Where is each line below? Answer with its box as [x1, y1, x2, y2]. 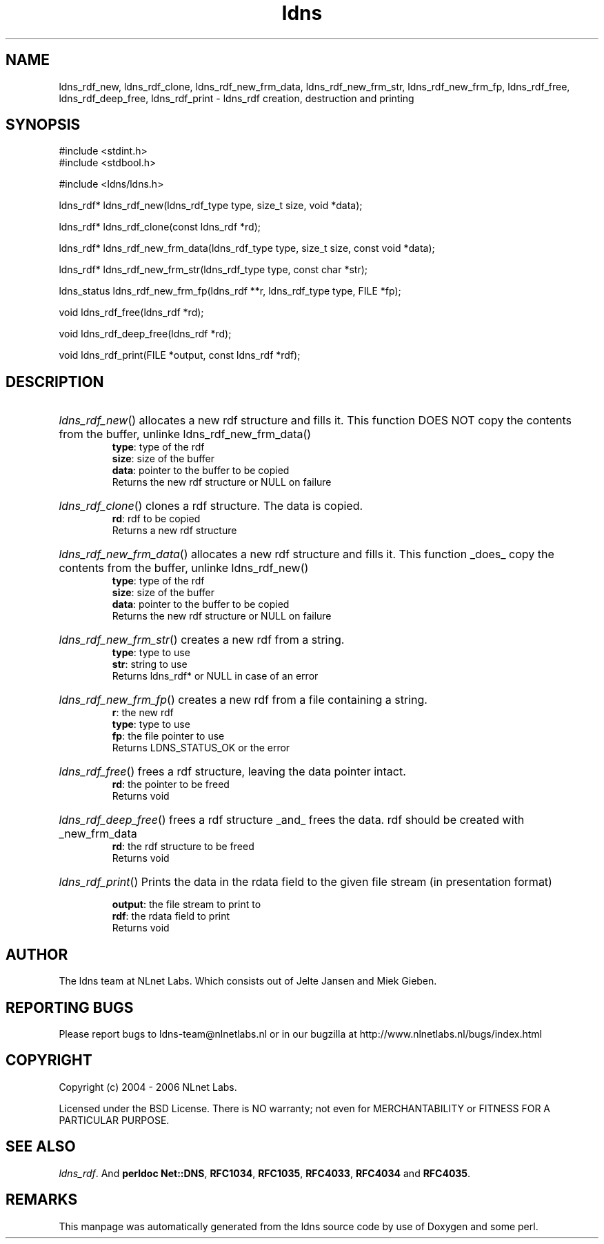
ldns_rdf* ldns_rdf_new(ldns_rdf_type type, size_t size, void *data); [59, 199, 363, 212]
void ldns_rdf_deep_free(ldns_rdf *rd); [59, 328, 232, 340]
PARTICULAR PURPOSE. [59, 1114, 170, 1126]
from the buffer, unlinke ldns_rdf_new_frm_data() [59, 427, 312, 442]
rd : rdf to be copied [112, 513, 201, 525]
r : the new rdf [112, 707, 174, 719]
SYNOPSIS [6, 116, 81, 134]
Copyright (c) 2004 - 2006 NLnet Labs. [59, 1080, 237, 1093]
